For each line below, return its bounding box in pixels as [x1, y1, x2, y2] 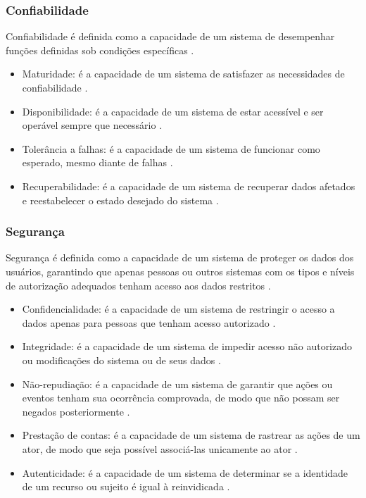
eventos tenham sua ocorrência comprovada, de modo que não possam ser [22, 390, 340, 405]
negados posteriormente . [22, 404, 130, 418]
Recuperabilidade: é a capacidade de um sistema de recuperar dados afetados [22, 178, 355, 193]
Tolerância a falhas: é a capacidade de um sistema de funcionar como [22, 141, 320, 156]
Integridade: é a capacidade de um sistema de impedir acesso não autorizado [22, 339, 353, 354]
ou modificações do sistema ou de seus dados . [22, 352, 221, 367]
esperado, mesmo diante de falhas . [22, 155, 173, 170]
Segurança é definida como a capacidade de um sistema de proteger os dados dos [6, 250, 354, 265]
